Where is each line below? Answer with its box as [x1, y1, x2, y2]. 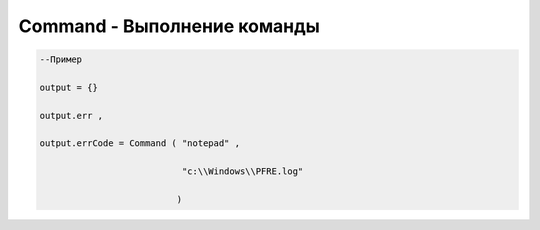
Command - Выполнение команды [18, 15, 320, 37]
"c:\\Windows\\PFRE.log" [181, 166, 304, 177]
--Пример [39, 54, 83, 65]
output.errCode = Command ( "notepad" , [39, 138, 240, 149]
